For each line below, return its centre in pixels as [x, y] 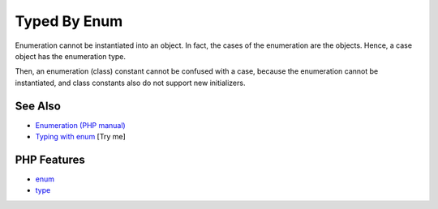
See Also [38, 106]
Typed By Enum [69, 21]
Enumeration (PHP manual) [80, 125]
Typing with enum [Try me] [80, 137]
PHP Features [50, 159]
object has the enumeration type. [70, 56]
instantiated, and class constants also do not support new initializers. [130, 83]
